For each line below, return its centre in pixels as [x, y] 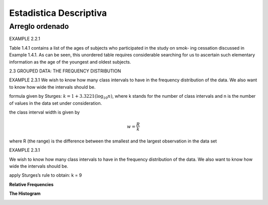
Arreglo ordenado [39, 26]
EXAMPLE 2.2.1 [25, 39]
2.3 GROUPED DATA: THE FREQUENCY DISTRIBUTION [65, 71]
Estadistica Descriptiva [58, 13]
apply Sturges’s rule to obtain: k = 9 [45, 175]
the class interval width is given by [44, 112]
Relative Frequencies [32, 184]
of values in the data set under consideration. [56, 103]
